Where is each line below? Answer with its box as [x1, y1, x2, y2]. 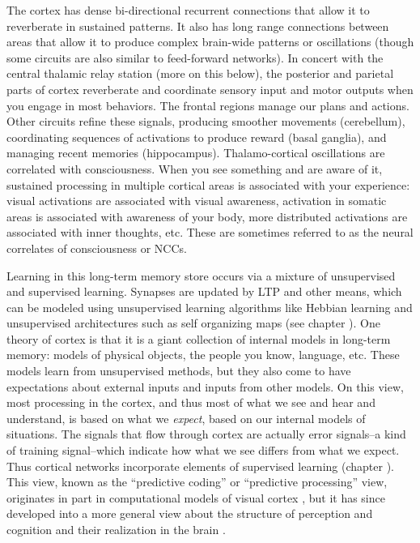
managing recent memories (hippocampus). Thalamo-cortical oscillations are [6, 144, 385, 161]
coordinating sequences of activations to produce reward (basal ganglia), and [6, 128, 387, 145]
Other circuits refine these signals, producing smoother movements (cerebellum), [6, 113, 405, 130]
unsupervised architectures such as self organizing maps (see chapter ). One [6, 314, 380, 331]
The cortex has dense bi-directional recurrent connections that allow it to [6, 2, 370, 18]
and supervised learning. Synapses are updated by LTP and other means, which [6, 283, 402, 300]
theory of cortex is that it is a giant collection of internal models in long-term [6, 330, 391, 347]
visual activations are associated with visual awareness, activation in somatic [6, 192, 387, 209]
